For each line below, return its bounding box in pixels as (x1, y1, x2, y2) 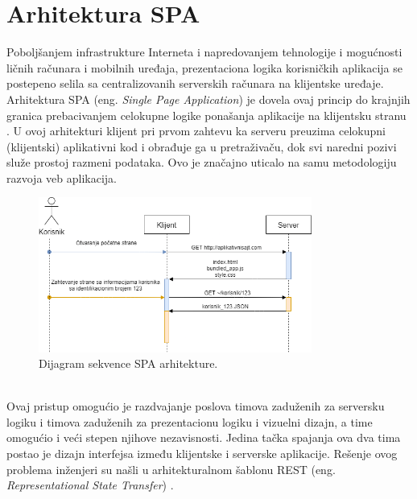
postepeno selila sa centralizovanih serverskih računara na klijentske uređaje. (6, 75, 384, 92)
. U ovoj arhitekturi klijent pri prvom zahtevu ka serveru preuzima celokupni (6, 122, 386, 139)
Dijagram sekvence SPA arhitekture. (39, 355, 218, 372)
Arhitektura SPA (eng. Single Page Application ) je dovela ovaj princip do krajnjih (6, 90, 411, 107)
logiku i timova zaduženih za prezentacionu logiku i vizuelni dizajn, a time (6, 413, 373, 430)
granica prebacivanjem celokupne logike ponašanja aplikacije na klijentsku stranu (6, 106, 407, 123)
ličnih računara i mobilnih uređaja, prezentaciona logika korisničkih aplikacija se (6, 59, 403, 76)
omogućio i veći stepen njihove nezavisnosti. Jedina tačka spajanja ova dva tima (6, 429, 401, 446)
